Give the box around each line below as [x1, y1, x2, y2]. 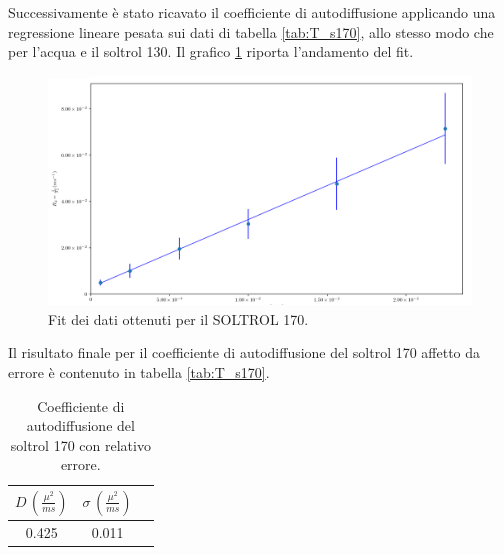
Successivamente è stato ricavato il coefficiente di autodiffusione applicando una [8, 2, 496, 22]
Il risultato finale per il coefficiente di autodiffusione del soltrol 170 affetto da [8, 342, 481, 363]
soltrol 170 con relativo [10, 434, 151, 455]
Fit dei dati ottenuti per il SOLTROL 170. [48, 308, 309, 329]
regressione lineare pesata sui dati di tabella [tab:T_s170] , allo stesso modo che [8, 21, 494, 42]
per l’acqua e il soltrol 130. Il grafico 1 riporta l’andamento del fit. [8, 41, 414, 62]
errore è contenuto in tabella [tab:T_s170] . [8, 361, 270, 382]
